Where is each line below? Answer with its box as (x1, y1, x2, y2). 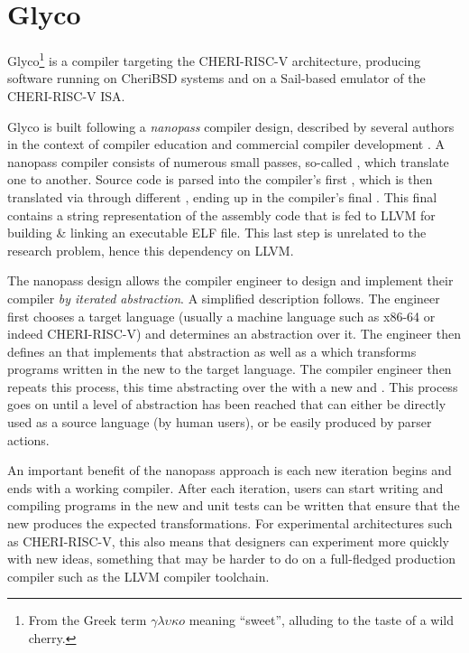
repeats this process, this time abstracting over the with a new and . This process (7, 377, 458, 396)
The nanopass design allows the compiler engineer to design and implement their (7, 271, 454, 290)
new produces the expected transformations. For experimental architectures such (7, 514, 453, 533)
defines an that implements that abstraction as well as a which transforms (7, 341, 417, 360)
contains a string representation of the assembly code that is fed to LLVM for (7, 205, 436, 224)
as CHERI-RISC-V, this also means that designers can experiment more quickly (7, 531, 449, 550)
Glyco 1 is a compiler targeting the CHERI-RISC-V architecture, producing (7, 49, 421, 70)
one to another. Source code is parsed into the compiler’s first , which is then (7, 170, 433, 189)
